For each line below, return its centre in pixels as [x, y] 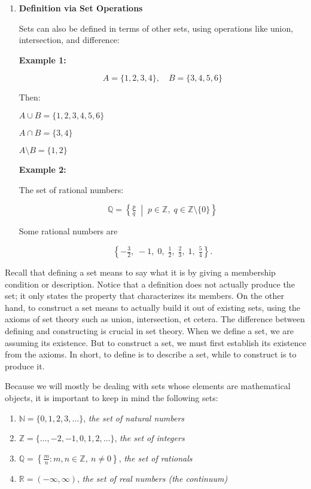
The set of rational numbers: [71, 189]
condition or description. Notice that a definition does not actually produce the [150, 284]
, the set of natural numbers [134, 418]
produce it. [25, 366]
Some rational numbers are [68, 231]
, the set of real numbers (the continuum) [153, 478]
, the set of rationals [155, 458]
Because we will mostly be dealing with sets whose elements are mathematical [148, 386]
